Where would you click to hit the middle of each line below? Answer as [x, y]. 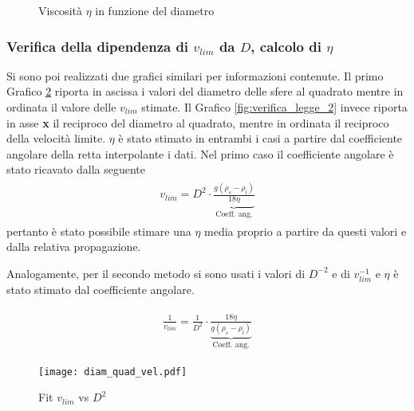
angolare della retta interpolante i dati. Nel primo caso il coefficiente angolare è [200, 153]
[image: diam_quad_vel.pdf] [113, 372]
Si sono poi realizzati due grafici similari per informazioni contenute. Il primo [195, 75]
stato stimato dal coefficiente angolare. [101, 289]
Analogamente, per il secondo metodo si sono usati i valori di [156, 273]
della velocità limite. [56, 138]
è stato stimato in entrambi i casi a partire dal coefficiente [260, 138]
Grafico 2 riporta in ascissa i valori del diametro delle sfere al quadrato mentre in [205, 91]
